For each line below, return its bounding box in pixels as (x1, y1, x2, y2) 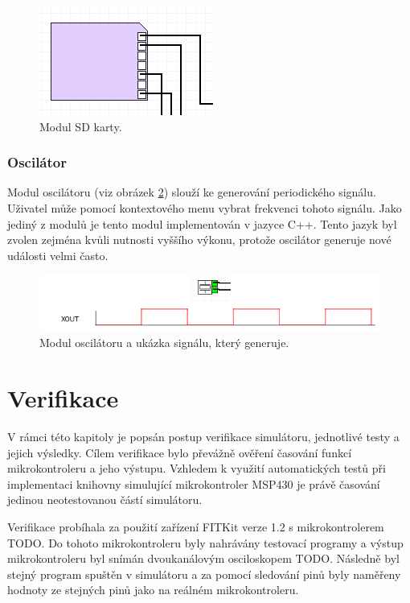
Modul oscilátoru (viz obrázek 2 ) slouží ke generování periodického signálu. (7, 184, 376, 200)
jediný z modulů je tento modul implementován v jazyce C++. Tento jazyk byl (7, 215, 397, 232)
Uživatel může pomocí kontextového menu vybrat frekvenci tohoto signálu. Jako (7, 200, 402, 216)
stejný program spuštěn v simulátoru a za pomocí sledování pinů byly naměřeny (7, 565, 401, 582)
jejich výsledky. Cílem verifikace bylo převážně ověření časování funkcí (7, 444, 352, 461)
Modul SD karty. (39, 118, 122, 134)
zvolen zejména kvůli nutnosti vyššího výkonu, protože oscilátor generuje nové (7, 231, 392, 248)
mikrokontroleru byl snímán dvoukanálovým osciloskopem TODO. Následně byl (7, 550, 400, 567)
